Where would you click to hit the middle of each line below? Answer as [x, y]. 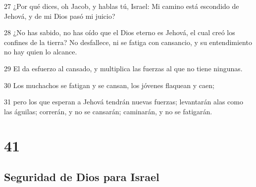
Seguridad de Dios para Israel [82, 177]
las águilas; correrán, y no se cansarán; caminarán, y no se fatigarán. [108, 111]
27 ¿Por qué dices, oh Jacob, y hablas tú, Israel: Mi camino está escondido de [122, 6]
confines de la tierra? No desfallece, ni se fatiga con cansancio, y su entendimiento [128, 42]
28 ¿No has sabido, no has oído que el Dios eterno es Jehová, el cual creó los [120, 32]
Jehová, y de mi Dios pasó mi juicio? [60, 16]
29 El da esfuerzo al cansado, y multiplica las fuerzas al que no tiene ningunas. [123, 68]
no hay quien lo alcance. [41, 52]
